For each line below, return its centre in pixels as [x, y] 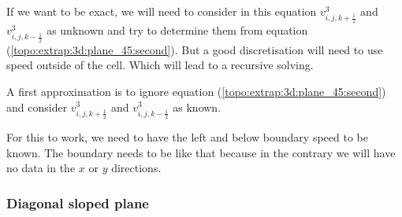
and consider [37, 107]
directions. [136, 168]
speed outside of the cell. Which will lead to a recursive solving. [160, 65]
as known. [197, 107]
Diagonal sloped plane [78, 202]
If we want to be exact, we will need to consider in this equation [162, 11]
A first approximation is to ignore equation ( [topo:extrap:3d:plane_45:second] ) [196, 91]
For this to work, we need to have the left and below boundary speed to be [187, 136]
